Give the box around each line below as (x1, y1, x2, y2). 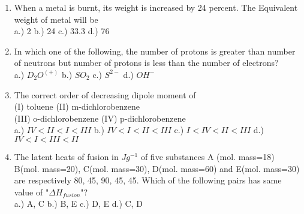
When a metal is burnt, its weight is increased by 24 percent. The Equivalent (14, 1, 298, 13)
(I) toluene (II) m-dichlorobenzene (14, 100, 140, 113)
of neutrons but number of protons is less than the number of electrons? (14, 56, 279, 69)
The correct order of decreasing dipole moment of (14, 88, 196, 101)
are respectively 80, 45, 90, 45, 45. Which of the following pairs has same (14, 174, 282, 186)
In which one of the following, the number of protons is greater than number (14, 44, 296, 57)
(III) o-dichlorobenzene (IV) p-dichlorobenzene (14, 111, 186, 124)
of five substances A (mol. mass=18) (140, 150, 275, 162)
